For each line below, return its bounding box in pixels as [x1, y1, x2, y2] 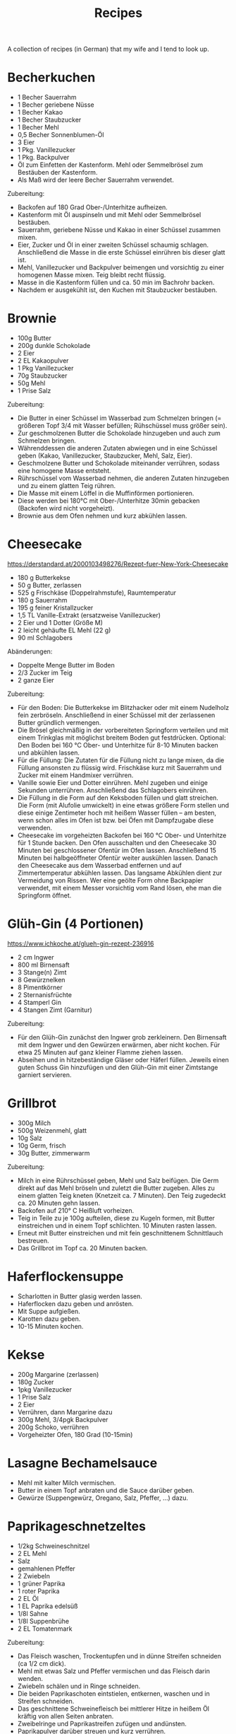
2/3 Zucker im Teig [17, 668, 73, 677]
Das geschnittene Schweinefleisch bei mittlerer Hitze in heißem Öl [17, 1704, 210, 1713]
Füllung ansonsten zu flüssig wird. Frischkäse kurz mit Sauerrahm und [17, 764, 222, 772]
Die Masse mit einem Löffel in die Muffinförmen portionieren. [17, 489, 194, 498]
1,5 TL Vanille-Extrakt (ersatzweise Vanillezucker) [17, 611, 161, 619]
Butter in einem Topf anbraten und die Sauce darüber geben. [17, 1486, 195, 1494]
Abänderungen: [7, 647, 53, 656]
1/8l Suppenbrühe [17, 1617, 69, 1625]
